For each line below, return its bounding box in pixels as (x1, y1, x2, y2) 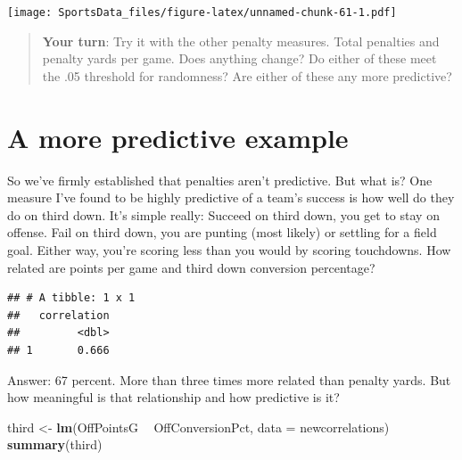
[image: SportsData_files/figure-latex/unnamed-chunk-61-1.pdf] (7, 6, 397, 19)
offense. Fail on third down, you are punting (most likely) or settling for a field (7, 223, 437, 242)
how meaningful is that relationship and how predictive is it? (7, 388, 340, 407)
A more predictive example (7, 119, 349, 155)
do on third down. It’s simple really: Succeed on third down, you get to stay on (7, 205, 440, 224)
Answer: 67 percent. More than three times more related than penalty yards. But (7, 370, 451, 389)
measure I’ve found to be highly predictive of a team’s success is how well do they (7, 188, 455, 207)
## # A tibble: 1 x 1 (7, 292, 136, 305)
